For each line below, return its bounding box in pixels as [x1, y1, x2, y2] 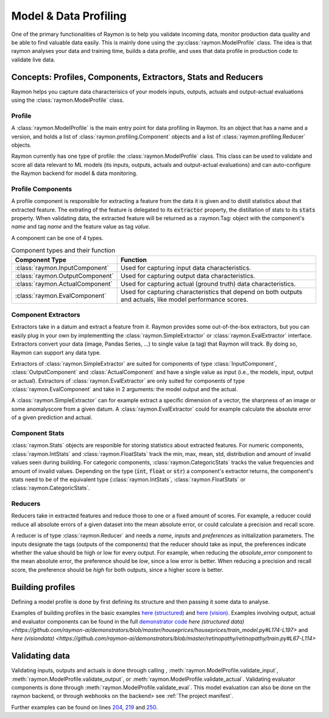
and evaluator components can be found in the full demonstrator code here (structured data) [11, 617, 245, 625]
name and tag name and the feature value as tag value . [11, 223, 150, 230]
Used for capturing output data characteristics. [120, 271, 255, 280]
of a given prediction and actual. [11, 414, 93, 421]
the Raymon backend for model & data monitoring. [11, 169, 138, 177]
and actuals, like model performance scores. [120, 295, 249, 304]
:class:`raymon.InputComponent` [15, 263, 110, 272]
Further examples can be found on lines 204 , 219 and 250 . [11, 703, 158, 711]
